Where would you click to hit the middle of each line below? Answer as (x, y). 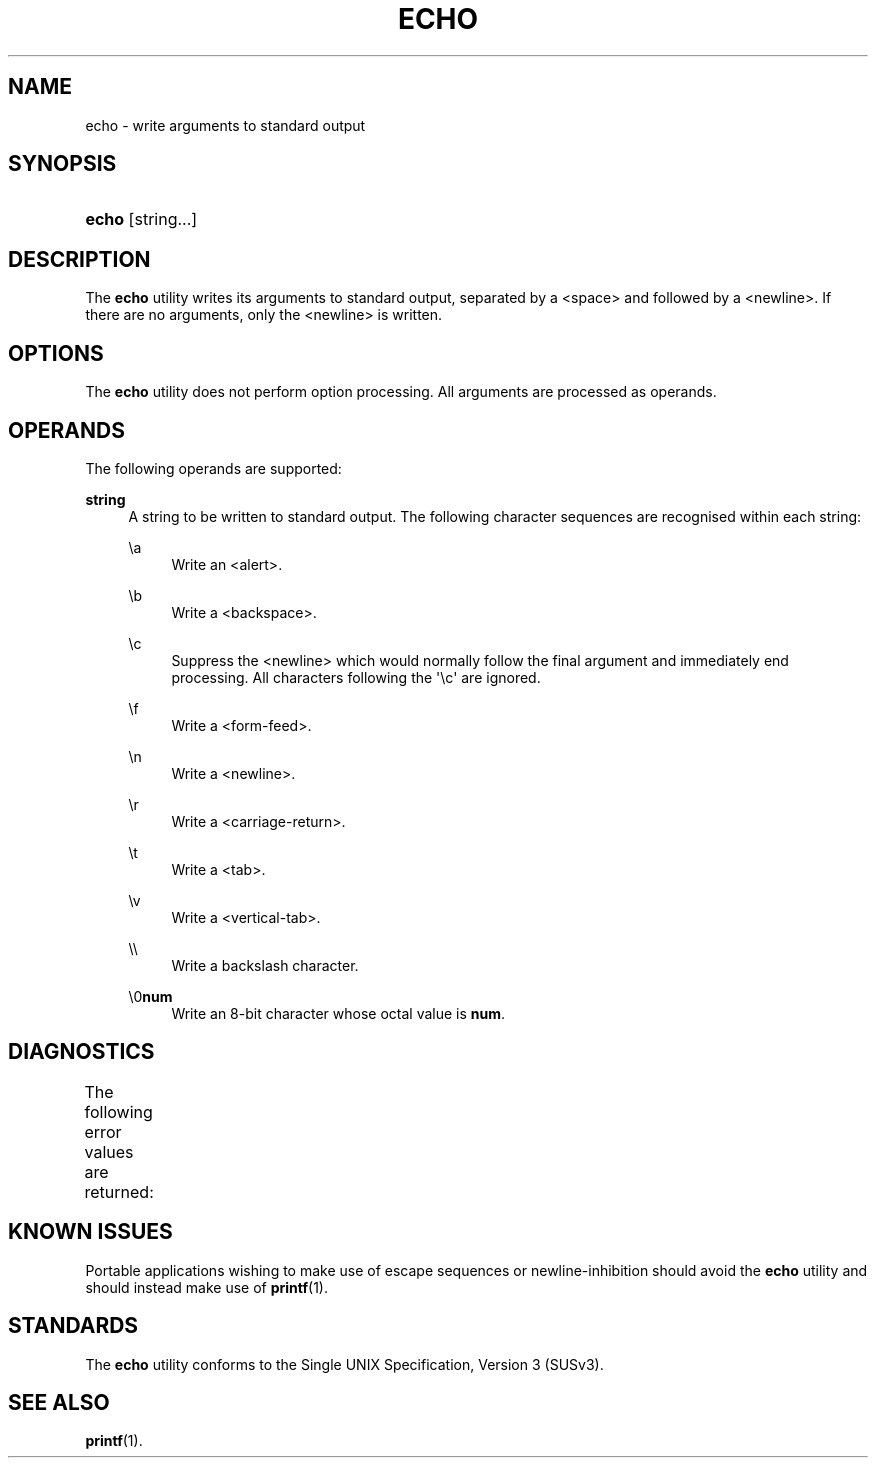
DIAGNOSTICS (81, 1052)
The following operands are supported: (213, 468)
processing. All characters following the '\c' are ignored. (356, 677)
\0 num (150, 996)
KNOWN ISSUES (90, 1232)
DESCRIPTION (79, 259)
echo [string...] (141, 219)
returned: (119, 1191)
